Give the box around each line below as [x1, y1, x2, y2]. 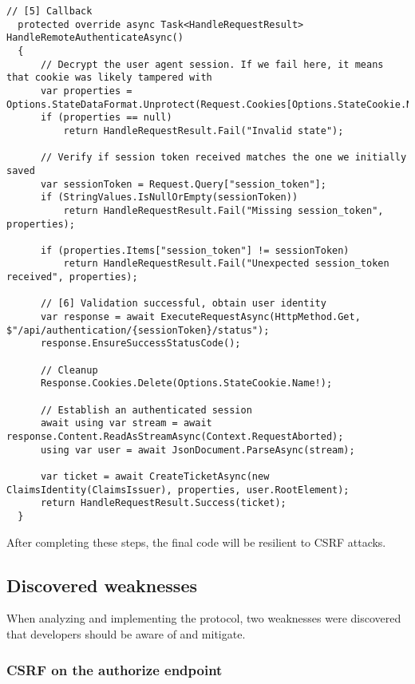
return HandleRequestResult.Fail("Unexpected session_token [63, 258, 389, 270]
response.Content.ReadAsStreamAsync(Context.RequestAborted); [6, 431, 344, 442]
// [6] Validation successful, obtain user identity [40, 298, 326, 310]
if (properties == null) [40, 112, 172, 124]
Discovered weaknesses [6, 572, 198, 597]
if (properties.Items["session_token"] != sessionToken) [40, 244, 350, 256]
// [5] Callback [6, 6, 93, 17]
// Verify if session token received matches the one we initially [40, 152, 407, 164]
